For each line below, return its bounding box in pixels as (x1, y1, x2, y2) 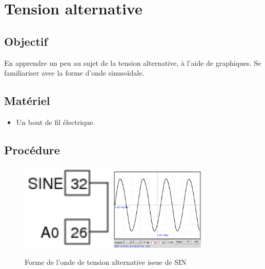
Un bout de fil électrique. (16, 116, 95, 127)
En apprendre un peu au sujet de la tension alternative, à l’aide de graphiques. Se (4, 57, 261, 68)
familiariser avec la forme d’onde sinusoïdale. (4, 67, 145, 78)
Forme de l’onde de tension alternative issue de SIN (25, 257, 187, 267)
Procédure (4, 141, 60, 157)
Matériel (4, 93, 50, 109)
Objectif (4, 33, 48, 49)
